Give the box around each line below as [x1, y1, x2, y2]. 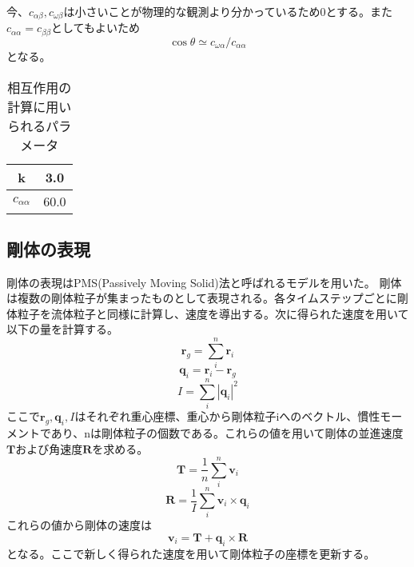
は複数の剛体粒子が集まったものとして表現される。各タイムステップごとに [6, 289, 397, 306]
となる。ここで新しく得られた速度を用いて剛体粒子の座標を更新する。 [6, 545, 376, 561]
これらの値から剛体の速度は [6, 517, 152, 533]
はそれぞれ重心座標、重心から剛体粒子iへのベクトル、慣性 [74, 408, 380, 425]
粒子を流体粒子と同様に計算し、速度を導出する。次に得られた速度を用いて [17, 305, 409, 321]
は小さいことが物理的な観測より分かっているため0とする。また [63, 3, 392, 19]
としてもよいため [51, 19, 140, 36]
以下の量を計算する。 [6, 321, 118, 337]
